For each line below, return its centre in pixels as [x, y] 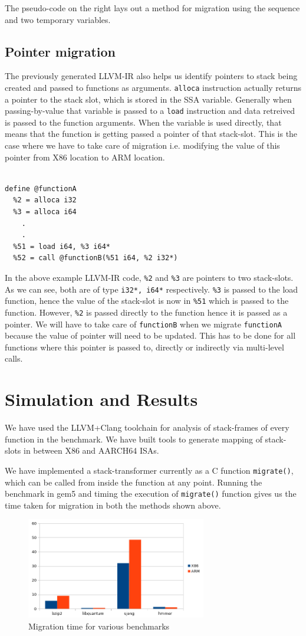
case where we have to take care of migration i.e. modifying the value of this [142, 145]
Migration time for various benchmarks [99, 626]
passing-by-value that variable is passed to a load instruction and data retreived [150, 111]
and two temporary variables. [58, 19]
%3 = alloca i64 [45, 212]
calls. [14, 358]
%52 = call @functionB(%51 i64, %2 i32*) [96, 258]
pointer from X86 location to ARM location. [85, 157]
